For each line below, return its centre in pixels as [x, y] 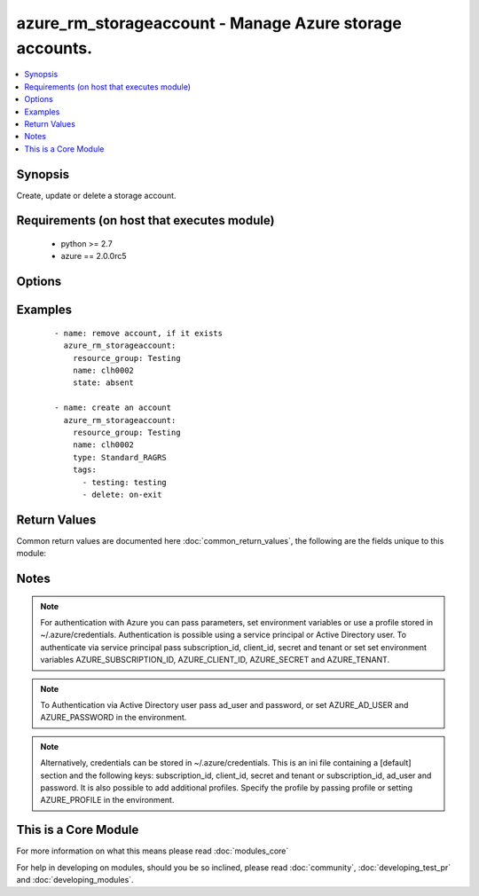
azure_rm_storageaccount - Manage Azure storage [209, 23]
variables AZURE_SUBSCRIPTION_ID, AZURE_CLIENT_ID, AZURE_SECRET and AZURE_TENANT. [215, 660]
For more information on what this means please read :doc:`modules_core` [153, 851]
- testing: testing [125, 482]
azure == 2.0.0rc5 [94, 256]
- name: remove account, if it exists [139, 333]
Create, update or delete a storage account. [96, 195]
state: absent [103, 383]
